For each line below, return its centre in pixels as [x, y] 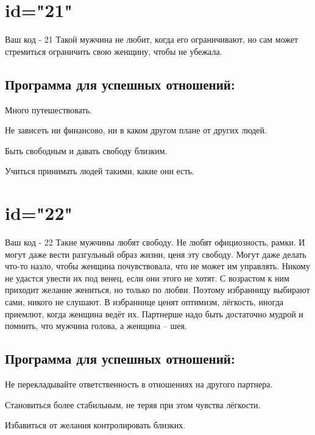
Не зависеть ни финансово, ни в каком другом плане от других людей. [136, 130]
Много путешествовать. [48, 109]
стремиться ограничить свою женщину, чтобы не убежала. [114, 51]
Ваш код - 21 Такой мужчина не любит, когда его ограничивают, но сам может [152, 39]
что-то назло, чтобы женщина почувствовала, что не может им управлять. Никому [157, 266]
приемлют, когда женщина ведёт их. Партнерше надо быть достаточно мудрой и [154, 313]
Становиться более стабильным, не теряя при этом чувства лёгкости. [133, 404]
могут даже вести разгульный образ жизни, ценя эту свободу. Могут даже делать [156, 254]
